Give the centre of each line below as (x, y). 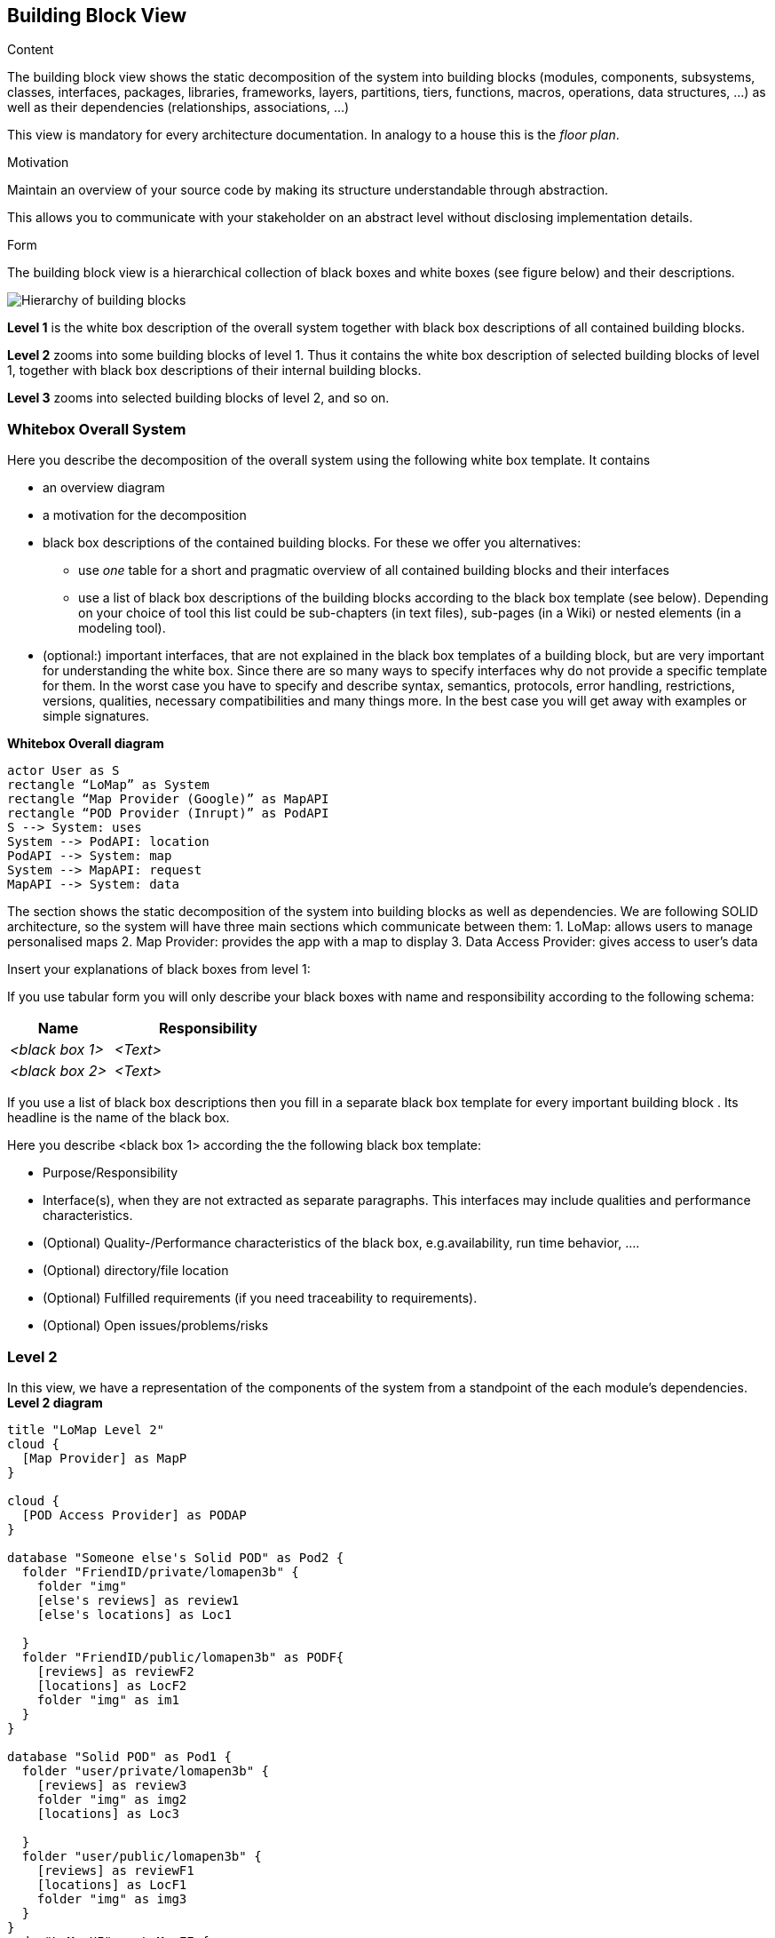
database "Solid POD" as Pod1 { (119, 1756)
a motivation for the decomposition (145, 515)
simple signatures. (96, 716)
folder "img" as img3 (112, 1898)
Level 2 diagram (55, 1402)
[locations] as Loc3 (108, 1813)
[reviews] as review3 (112, 1785)
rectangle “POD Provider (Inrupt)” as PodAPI (168, 813)
